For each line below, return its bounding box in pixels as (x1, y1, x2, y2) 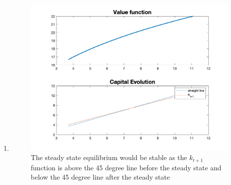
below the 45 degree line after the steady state (30, 172, 170, 182)
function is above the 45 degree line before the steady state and (30, 162, 222, 172)
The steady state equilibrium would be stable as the (30, 152, 187, 162)
